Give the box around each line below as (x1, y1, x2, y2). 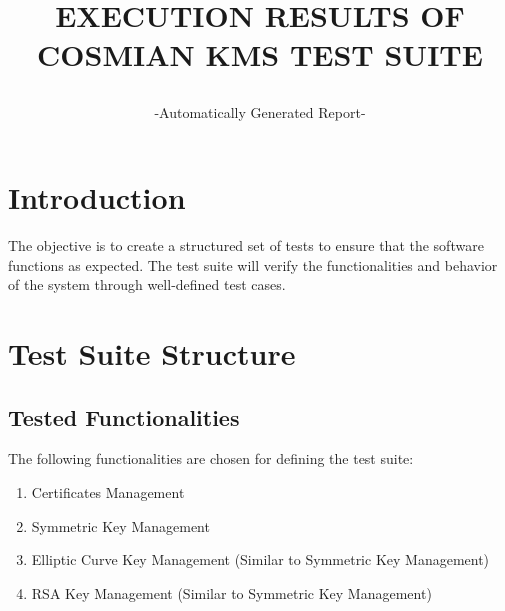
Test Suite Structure (8, 333, 296, 374)
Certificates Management (31, 482, 185, 503)
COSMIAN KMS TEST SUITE (37, 34, 483, 75)
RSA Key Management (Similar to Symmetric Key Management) (31, 582, 432, 603)
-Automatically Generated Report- (154, 101, 366, 122)
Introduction (8, 177, 186, 218)
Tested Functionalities (8, 401, 240, 432)
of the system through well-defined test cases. (8, 274, 286, 295)
